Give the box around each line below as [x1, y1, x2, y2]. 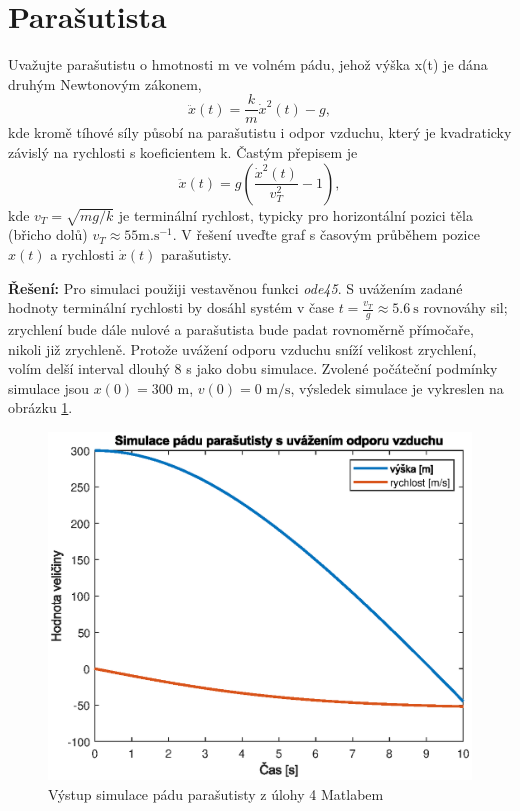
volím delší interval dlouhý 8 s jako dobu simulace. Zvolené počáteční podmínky [8, 358, 498, 379]
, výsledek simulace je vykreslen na [290, 377, 504, 398]
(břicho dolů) [8, 224, 88, 245]
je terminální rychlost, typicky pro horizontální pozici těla [118, 204, 473, 225]
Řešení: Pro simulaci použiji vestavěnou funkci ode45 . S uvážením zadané [8, 277, 463, 298]
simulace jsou [8, 377, 90, 398]
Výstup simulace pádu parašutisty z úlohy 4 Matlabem [48, 783, 384, 804]
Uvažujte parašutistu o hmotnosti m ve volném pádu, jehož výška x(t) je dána [8, 54, 488, 75]
